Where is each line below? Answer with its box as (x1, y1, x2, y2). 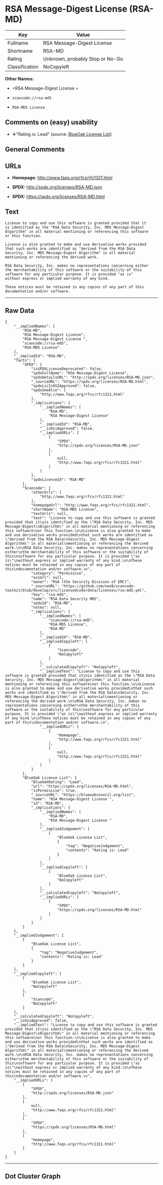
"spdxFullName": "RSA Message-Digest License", (31, 370, 130, 375)
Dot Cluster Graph (5, 1172, 61, 1180)
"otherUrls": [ (31, 490, 62, 495)
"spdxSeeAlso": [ (31, 388, 66, 392)
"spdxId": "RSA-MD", (31, 600, 73, 606)
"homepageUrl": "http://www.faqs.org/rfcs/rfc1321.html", (31, 502, 151, 507)
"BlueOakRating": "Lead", (31, 779, 83, 784)
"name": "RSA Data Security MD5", (31, 596, 101, 601)
